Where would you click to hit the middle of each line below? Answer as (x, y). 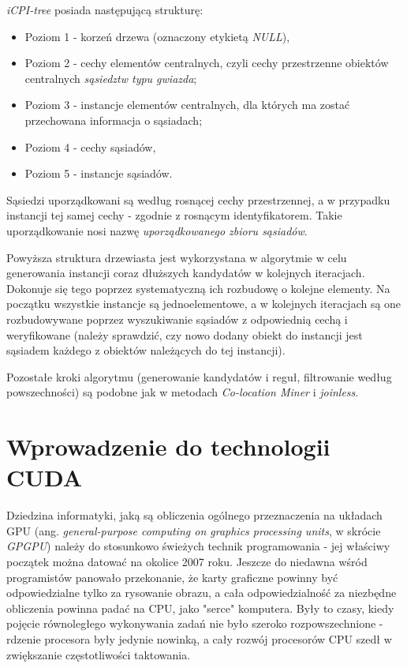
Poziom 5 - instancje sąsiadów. (99, 173)
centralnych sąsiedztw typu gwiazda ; (111, 78)
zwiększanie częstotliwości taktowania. (99, 654)
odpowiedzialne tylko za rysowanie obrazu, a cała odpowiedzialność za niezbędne (202, 593)
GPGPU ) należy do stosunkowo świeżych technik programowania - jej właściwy (198, 546)
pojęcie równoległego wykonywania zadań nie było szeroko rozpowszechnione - (195, 623)
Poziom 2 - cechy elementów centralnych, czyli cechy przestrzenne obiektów (207, 63)
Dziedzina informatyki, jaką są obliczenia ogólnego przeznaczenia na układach (194, 515)
